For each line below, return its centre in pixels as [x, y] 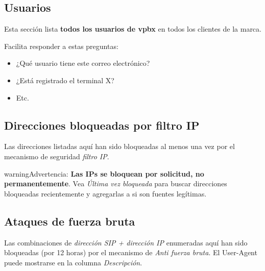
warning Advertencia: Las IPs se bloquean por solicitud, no [104, 173]
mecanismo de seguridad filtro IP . [57, 156]
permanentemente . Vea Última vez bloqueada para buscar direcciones [116, 183]
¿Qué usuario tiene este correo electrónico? [83, 63]
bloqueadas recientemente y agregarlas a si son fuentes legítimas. [105, 193]
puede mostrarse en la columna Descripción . [73, 262]
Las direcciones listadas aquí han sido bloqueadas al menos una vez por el [119, 146]
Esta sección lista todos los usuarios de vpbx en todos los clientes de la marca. [133, 29]
